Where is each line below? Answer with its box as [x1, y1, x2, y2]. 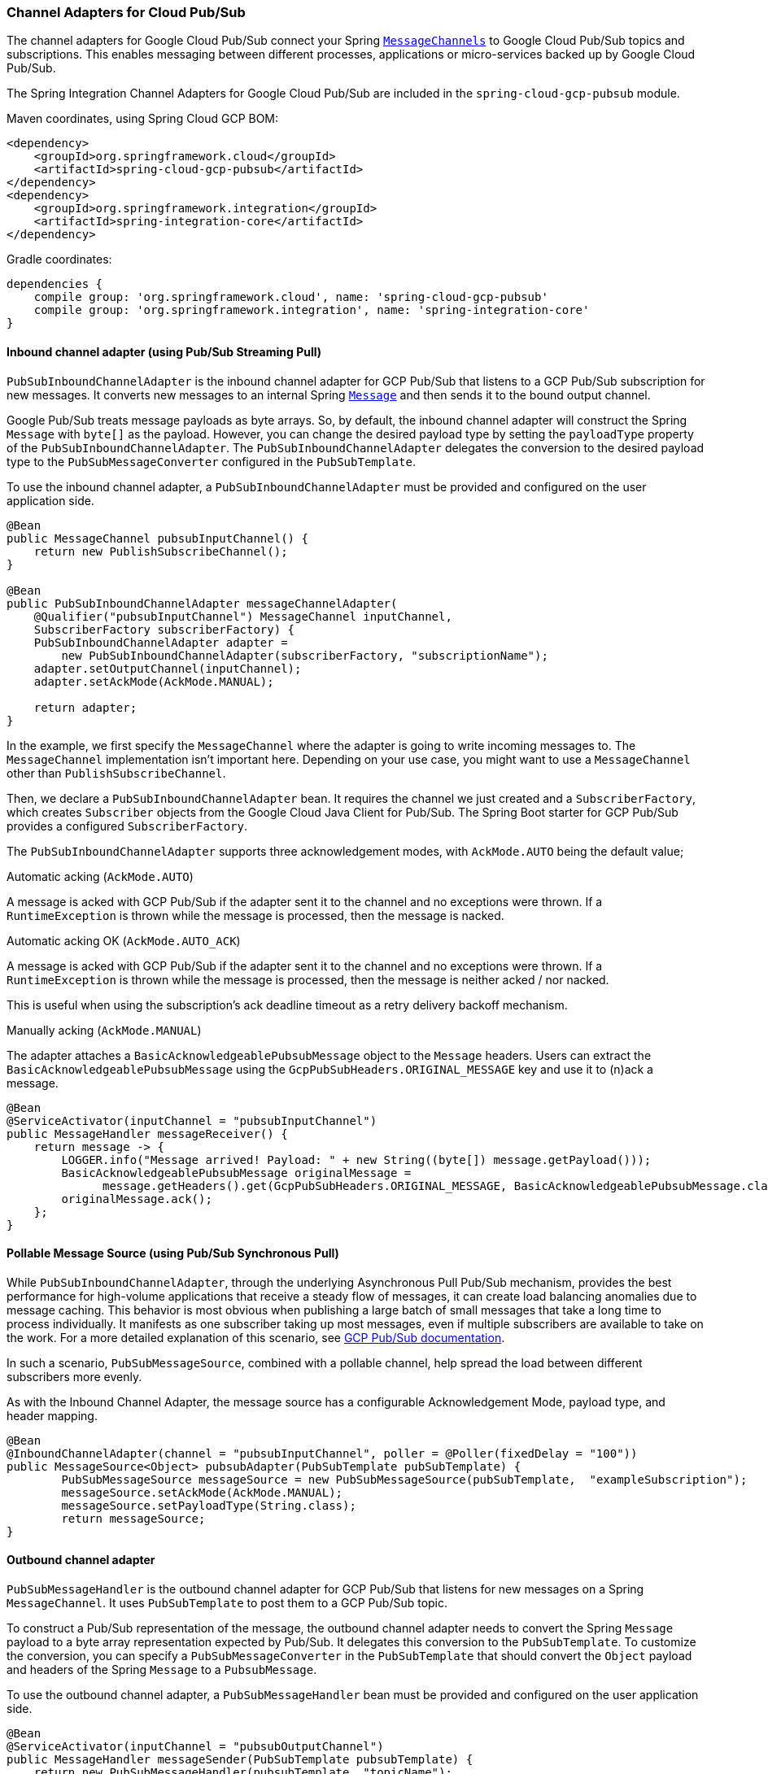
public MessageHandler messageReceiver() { [7, 1127, 288, 1140]
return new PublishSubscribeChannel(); [33, 544, 288, 558]
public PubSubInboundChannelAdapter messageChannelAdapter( [7, 596, 398, 610]
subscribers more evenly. [7, 1369, 142, 1384]
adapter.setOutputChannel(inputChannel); [33, 661, 302, 675]
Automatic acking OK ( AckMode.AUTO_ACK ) [7, 933, 241, 948]
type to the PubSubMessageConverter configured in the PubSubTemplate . [7, 454, 416, 469]
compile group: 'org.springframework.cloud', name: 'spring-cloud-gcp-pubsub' [33, 290, 548, 304]
